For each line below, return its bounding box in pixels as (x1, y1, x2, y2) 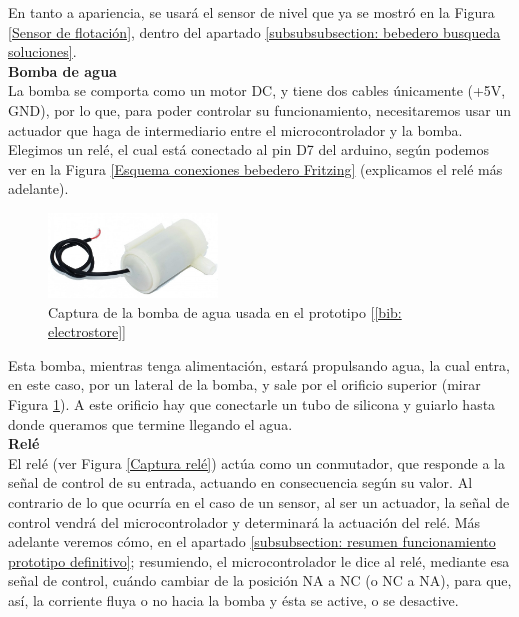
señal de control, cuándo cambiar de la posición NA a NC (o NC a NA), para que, (8, 570, 512, 591)
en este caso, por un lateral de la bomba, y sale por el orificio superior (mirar (8, 374, 481, 395)
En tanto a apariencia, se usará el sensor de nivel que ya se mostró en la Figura (8, 2, 495, 22)
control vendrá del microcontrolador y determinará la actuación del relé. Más (8, 511, 481, 532)
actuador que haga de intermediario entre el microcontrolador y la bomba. (8, 119, 463, 140)
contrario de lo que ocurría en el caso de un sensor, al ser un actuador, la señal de (8, 491, 510, 512)
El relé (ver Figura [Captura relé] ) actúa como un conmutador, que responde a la (8, 452, 505, 473)
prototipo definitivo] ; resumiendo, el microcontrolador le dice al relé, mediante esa (8, 550, 510, 571)
